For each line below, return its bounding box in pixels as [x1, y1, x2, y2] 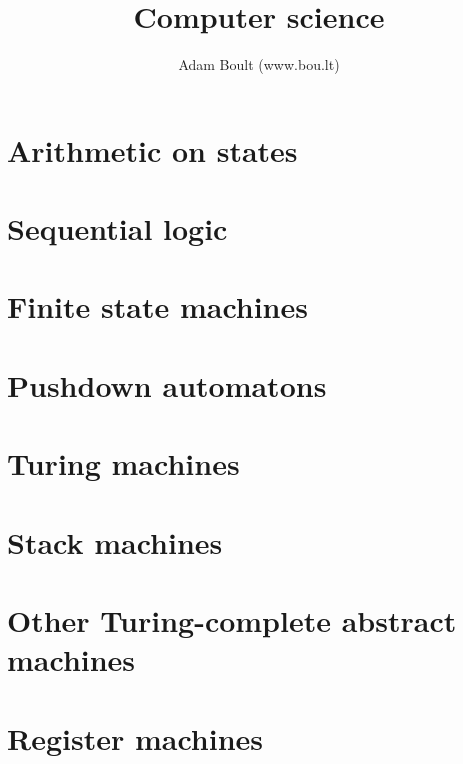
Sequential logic [7, 208, 228, 249]
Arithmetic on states [7, 129, 298, 170]
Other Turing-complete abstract [7, 599, 457, 640]
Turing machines [7, 443, 240, 484]
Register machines [7, 717, 264, 758]
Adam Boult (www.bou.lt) [178, 54, 340, 75]
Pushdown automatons [7, 364, 327, 405]
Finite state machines [7, 286, 308, 327]
